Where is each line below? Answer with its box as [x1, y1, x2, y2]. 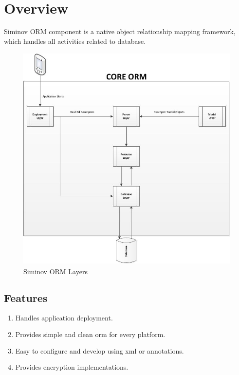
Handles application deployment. [15, 313, 113, 323]
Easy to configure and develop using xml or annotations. [15, 345, 184, 356]
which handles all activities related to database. [4, 36, 146, 46]
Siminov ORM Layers [23, 266, 88, 276]
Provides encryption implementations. [15, 362, 129, 372]
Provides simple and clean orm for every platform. [15, 329, 165, 339]
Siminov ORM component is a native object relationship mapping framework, [4, 26, 236, 37]
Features [4, 290, 48, 305]
